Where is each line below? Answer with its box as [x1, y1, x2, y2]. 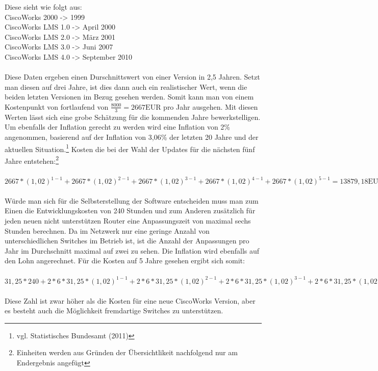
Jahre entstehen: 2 [5, 154, 59, 166]
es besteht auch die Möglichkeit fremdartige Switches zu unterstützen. [5, 305, 223, 316]
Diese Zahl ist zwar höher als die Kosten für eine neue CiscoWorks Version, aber [5, 295, 256, 306]
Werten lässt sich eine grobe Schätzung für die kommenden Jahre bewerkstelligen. [5, 111, 261, 122]
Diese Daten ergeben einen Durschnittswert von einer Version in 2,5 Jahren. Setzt [5, 71, 260, 82]
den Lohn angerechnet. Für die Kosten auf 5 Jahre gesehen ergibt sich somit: [5, 255, 245, 266]
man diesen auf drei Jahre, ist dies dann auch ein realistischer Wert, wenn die [5, 81, 247, 92]
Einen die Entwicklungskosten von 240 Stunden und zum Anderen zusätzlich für [5, 205, 256, 216]
